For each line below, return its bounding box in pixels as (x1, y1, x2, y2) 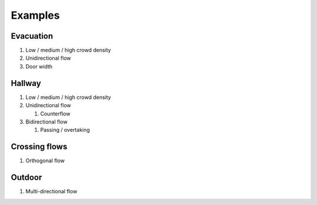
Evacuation (11, 31, 53, 41)
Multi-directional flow (25, 188, 77, 195)
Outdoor (11, 173, 42, 183)
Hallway (11, 78, 41, 88)
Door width (25, 63, 53, 70)
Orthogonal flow (25, 157, 65, 164)
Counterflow (40, 110, 70, 117)
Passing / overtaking (40, 127, 90, 134)
